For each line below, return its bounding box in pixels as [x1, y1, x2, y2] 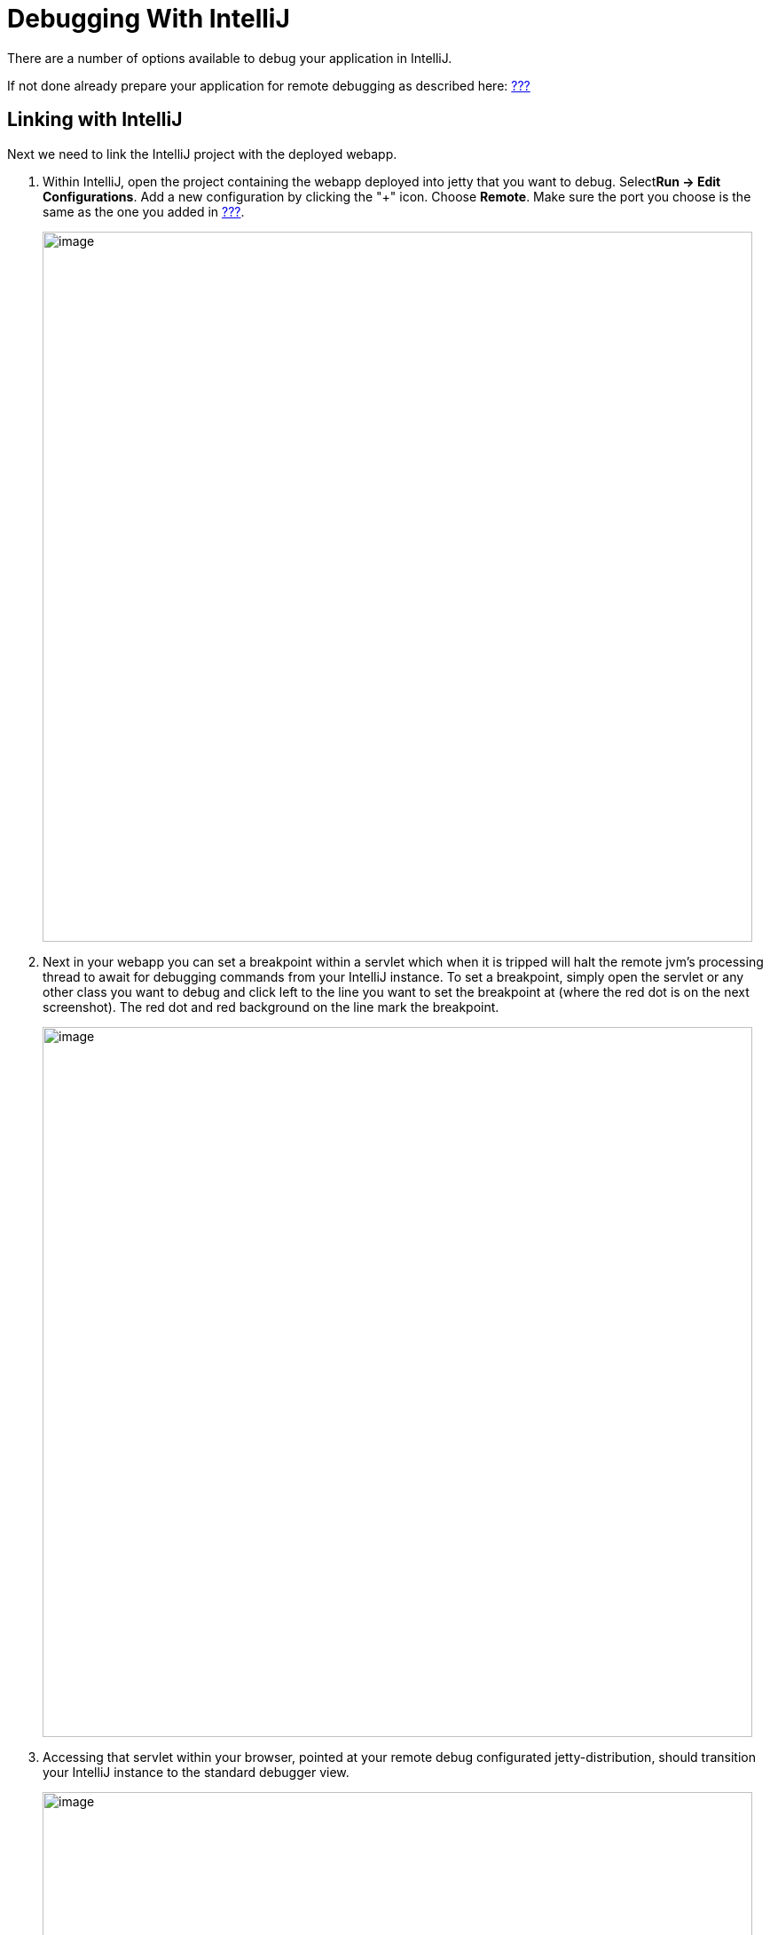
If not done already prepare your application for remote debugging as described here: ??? [7, 77, 530, 93]
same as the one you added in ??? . [43, 203, 245, 219]
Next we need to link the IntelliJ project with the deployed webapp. [7, 146, 397, 162]
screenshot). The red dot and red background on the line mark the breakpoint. [43, 999, 499, 1015]
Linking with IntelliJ [7, 108, 183, 131]
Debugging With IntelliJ [7, 4, 290, 34]
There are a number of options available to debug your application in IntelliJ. [7, 50, 452, 66]
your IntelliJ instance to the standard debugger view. [43, 1764, 350, 1780]
